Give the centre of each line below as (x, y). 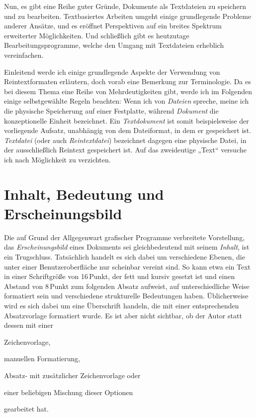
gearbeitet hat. (26, 409)
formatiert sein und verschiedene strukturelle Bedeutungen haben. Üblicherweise (126, 296)
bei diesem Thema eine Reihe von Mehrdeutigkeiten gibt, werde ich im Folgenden (128, 91)
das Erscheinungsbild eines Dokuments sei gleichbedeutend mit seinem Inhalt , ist (127, 247)
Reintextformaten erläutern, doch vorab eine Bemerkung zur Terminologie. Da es (128, 81)
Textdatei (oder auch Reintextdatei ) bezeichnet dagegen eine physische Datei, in (125, 140)
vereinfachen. (24, 55)
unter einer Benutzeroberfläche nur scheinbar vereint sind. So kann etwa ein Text (128, 266)
